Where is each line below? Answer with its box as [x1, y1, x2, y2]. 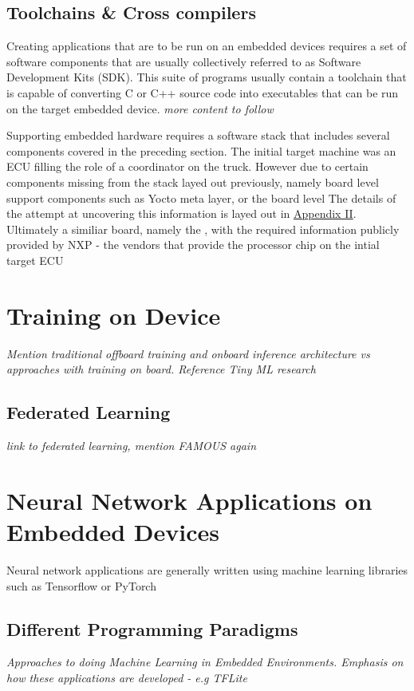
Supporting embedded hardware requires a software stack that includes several [6, 127, 390, 144]
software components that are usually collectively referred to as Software [6, 53, 361, 69]
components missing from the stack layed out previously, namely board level [6, 173, 379, 190]
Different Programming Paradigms [6, 616, 298, 641]
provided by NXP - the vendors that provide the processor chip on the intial [6, 236, 380, 253]
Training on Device [6, 298, 221, 331]
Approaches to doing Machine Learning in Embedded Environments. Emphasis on [6, 653, 404, 670]
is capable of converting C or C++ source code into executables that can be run [6, 84, 399, 101]
